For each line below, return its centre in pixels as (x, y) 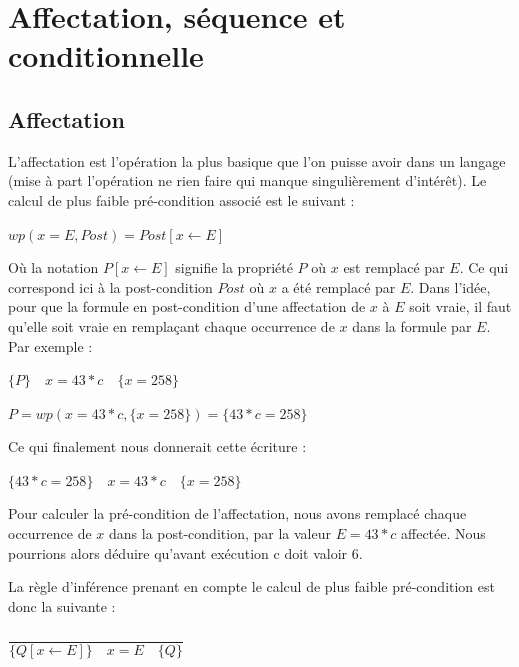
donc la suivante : (62, 605)
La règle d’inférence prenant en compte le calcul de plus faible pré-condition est (251, 586)
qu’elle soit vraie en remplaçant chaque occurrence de (171, 325)
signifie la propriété (234, 267)
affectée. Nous (443, 533)
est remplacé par (394, 267)
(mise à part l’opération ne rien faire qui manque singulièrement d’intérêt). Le (247, 180)
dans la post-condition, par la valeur (220, 533)
